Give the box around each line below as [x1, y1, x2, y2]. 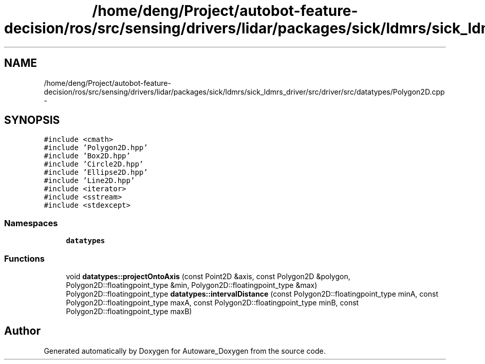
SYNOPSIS [4, 114, 60, 127]
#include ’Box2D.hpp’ [44, 152, 130, 160]
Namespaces [4, 217, 58, 228]
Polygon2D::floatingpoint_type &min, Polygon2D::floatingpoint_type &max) [66, 280, 318, 289]
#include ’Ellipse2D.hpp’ [44, 168, 148, 177]
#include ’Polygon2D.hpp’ [44, 143, 148, 152]
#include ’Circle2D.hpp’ [44, 160, 144, 169]
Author [4, 324, 41, 338]
